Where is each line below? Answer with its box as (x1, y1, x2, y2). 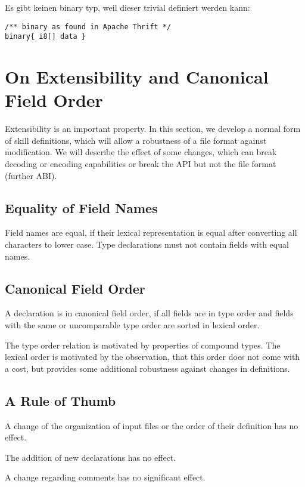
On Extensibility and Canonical (5, 64, 269, 89)
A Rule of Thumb (5, 391, 116, 409)
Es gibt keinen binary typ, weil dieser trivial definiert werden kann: (5, 1, 250, 13)
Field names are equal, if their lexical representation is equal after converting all (5, 226, 297, 239)
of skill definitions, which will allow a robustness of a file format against (5, 134, 267, 146)
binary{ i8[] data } (5, 32, 86, 41)
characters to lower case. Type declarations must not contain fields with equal (5, 238, 289, 250)
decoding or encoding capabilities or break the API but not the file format (5, 158, 276, 169)
